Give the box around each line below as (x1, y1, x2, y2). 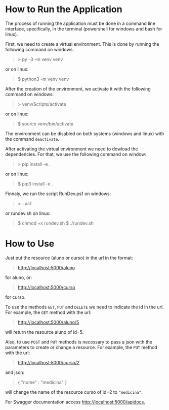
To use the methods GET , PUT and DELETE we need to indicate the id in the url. (5, 304, 164, 310)
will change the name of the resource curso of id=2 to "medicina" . (5, 389, 143, 395)
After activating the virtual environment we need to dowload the (5, 146, 138, 152)
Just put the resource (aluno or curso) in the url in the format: (5, 255, 133, 261)
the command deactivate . (5, 136, 60, 142)
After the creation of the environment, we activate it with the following (5, 85, 151, 92)
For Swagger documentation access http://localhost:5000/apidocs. (5, 399, 145, 405)
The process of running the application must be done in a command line (5, 20, 156, 26)
